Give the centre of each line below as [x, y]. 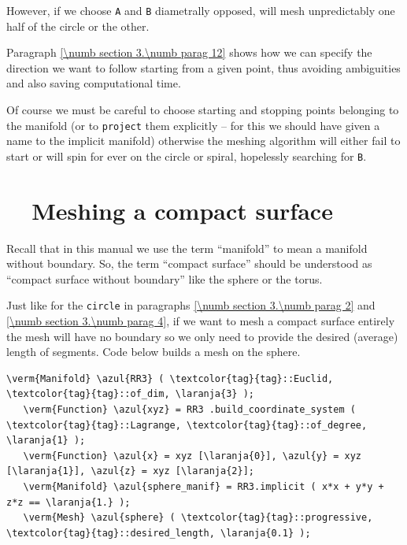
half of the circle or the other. [78, 26]
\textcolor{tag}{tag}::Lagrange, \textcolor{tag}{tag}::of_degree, [187, 425]
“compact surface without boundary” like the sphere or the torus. [165, 278]
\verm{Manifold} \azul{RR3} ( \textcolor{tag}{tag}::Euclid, [170, 378]
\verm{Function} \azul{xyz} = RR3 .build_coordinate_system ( [189, 410]
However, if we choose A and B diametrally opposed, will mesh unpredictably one [201, 10]
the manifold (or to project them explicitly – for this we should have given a [193, 125]
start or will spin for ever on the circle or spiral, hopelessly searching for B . [187, 156]
